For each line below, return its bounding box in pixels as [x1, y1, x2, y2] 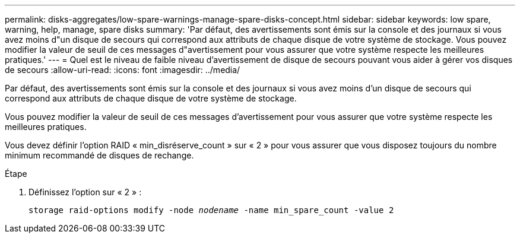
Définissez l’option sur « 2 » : [28, 187, 142, 197]
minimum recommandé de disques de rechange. [5, 150, 194, 160]
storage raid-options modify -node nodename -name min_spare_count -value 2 [28, 205, 394, 215]
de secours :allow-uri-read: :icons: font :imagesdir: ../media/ [5, 65, 240, 75]
